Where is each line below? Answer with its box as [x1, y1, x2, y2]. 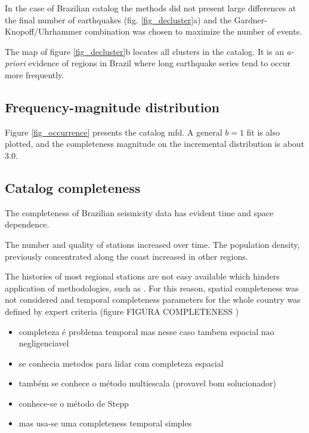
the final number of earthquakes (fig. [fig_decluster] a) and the [5, 13, 231, 26]
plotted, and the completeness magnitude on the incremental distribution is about [5, 137, 305, 150]
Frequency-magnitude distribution [5, 97, 220, 116]
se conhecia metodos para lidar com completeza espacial [18, 357, 224, 369]
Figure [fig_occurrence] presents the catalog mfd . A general [5, 125, 223, 138]
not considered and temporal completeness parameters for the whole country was [5, 293, 301, 306]
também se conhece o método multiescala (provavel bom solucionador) [18, 377, 276, 389]
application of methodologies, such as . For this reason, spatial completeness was [5, 281, 299, 294]
